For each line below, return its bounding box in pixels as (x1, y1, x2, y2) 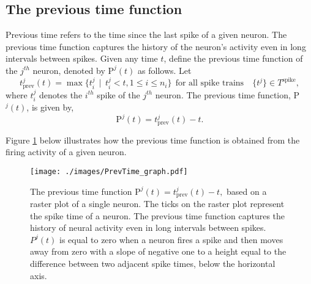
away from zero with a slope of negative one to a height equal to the (30, 245, 287, 258)
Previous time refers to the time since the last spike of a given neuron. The (6, 28, 287, 41)
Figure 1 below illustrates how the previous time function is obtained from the (6, 133, 300, 146)
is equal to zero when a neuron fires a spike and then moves (59, 233, 283, 246)
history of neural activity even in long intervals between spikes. (30, 221, 266, 234)
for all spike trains (175, 79, 244, 88)
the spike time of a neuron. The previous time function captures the (30, 209, 285, 222)
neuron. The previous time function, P (155, 88, 300, 101)
